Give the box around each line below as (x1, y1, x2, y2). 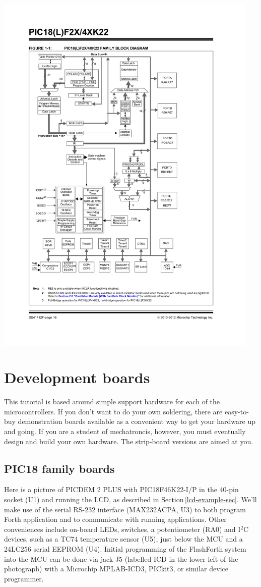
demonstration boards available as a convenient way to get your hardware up (18, 416, 255, 426)
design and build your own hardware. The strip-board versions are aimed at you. (4, 436, 253, 446)
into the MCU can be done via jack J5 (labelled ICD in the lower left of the (4, 553, 238, 564)
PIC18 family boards (4, 460, 115, 476)
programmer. (4, 573, 44, 583)
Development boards (4, 367, 150, 388)
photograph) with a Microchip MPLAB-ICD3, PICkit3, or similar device (4, 563, 228, 574)
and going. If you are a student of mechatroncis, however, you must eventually (4, 426, 246, 437)
